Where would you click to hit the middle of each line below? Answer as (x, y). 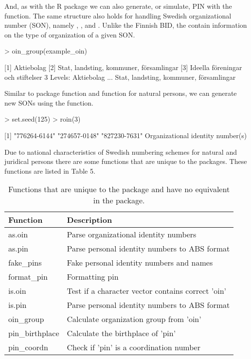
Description (90, 220)
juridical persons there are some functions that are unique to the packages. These (126, 161)
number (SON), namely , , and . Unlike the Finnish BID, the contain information (126, 25)
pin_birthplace (34, 333)
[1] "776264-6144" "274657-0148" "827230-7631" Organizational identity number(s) (126, 135)
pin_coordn (28, 347)
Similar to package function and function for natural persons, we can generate (121, 93)
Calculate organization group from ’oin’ (134, 319)
